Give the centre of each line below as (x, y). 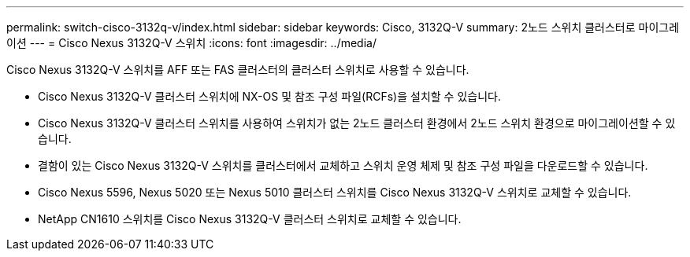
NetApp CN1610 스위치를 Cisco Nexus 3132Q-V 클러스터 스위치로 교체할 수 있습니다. (250, 219)
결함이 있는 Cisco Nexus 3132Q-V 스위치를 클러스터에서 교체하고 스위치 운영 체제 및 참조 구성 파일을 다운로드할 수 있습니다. (343, 165)
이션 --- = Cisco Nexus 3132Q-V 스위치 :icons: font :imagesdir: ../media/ (191, 43)
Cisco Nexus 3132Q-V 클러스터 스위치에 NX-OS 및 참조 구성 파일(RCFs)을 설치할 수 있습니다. (269, 96)
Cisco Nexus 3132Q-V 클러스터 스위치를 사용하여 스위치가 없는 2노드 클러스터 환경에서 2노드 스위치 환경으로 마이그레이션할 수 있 (357, 123)
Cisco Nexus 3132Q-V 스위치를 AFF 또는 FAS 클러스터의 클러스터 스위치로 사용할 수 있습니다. (238, 70)
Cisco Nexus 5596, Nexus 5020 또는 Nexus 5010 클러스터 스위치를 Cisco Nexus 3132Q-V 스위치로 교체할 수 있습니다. (335, 192)
